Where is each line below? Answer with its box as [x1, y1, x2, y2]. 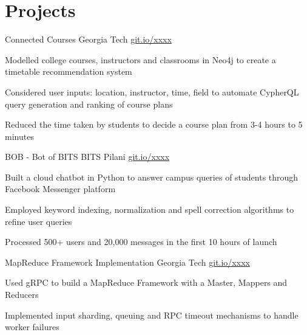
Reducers [5, 288, 39, 301]
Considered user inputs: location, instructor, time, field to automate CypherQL [5, 85, 299, 98]
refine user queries [5, 215, 72, 227]
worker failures [5, 320, 59, 333]
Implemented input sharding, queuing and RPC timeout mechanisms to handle [5, 308, 299, 321]
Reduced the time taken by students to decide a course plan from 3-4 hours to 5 [5, 118, 303, 131]
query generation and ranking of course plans [5, 97, 173, 110]
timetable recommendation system [5, 65, 132, 78]
